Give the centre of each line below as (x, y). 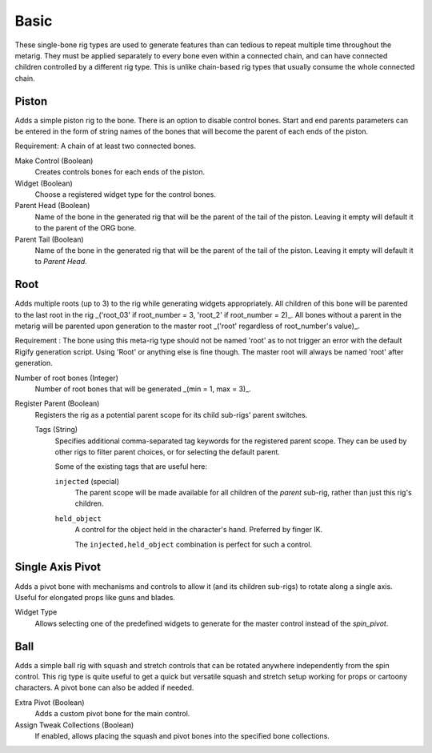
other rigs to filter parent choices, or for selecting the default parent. (167, 451)
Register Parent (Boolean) (57, 403)
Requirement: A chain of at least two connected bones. (105, 146)
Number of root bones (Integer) (67, 378)
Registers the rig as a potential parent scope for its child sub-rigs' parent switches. (171, 415)
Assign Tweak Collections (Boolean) (74, 725)
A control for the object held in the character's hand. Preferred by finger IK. (199, 530)
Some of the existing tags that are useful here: (131, 467)
